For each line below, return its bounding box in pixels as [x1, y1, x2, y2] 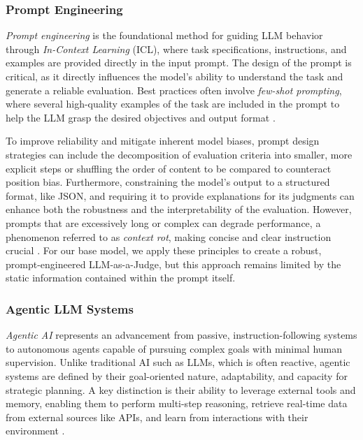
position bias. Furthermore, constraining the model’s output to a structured [6, 175, 330, 189]
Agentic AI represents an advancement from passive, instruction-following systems [6, 328, 357, 342]
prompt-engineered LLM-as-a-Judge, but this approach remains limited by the [6, 256, 341, 271]
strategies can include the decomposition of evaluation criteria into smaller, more [6, 147, 353, 161]
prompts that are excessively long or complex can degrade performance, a [6, 215, 321, 230]
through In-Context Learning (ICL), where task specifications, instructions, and [6, 41, 347, 56]
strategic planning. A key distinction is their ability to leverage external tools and [6, 382, 356, 397]
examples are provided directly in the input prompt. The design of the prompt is [6, 55, 352, 70]
